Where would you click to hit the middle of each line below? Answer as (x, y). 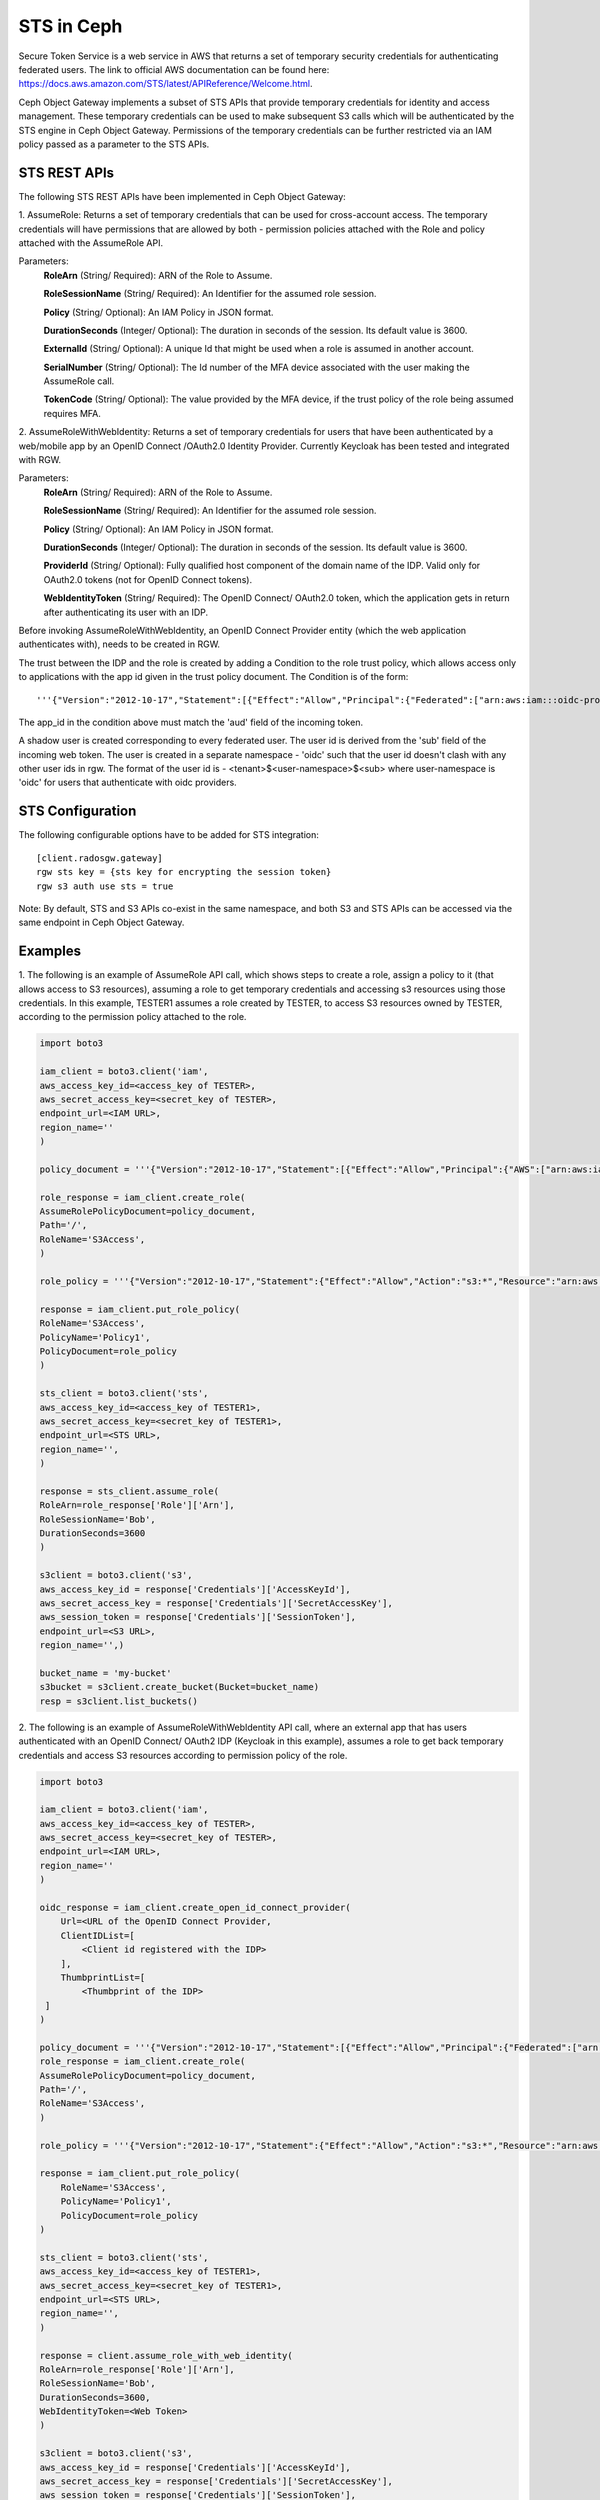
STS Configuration (77, 811)
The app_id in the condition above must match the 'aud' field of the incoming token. (191, 722)
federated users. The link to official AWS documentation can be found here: (174, 69)
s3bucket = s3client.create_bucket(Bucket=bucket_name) (179, 1687)
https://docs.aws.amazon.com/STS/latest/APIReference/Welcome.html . (166, 84)
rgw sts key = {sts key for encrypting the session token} (184, 872)
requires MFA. (72, 413)
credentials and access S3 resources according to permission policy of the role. (183, 1755)
